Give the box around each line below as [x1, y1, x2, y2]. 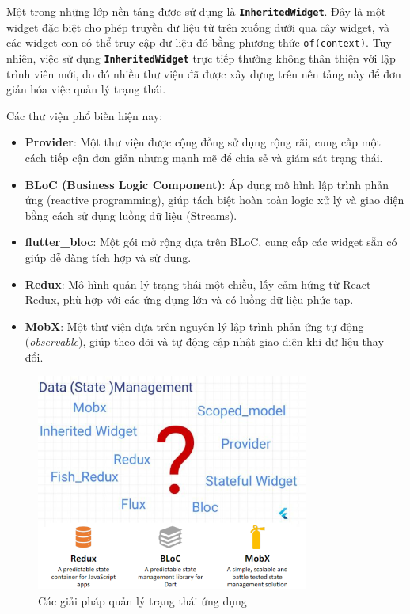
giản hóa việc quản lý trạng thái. [6, 81, 166, 97]
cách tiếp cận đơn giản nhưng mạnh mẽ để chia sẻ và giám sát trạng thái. [25, 149, 383, 165]
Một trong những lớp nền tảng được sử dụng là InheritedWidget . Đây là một [6, 3, 386, 19]
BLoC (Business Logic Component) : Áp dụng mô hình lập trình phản [25, 176, 389, 192]
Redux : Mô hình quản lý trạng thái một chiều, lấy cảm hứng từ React [25, 275, 371, 292]
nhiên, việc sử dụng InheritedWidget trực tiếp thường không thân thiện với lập [6, 49, 396, 66]
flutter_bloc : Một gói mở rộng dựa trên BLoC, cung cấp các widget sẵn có [25, 233, 397, 250]
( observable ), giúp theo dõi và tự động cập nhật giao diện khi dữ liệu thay [25, 333, 384, 350]
